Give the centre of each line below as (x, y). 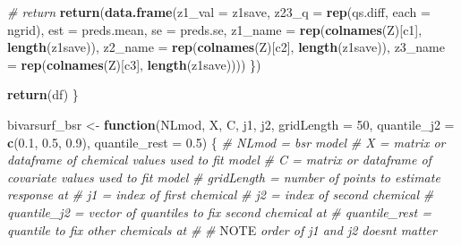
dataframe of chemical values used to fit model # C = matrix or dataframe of (219, 160)
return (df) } (43, 94)
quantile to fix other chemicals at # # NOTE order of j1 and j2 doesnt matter (222, 229)
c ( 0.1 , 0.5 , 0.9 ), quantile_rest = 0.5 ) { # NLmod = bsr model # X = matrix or (226, 142)
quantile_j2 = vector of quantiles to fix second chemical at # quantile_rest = (219, 211)
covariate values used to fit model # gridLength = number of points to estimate (224, 177)
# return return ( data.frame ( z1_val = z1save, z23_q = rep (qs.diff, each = (219, 12)
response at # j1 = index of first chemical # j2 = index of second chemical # (221, 194)
